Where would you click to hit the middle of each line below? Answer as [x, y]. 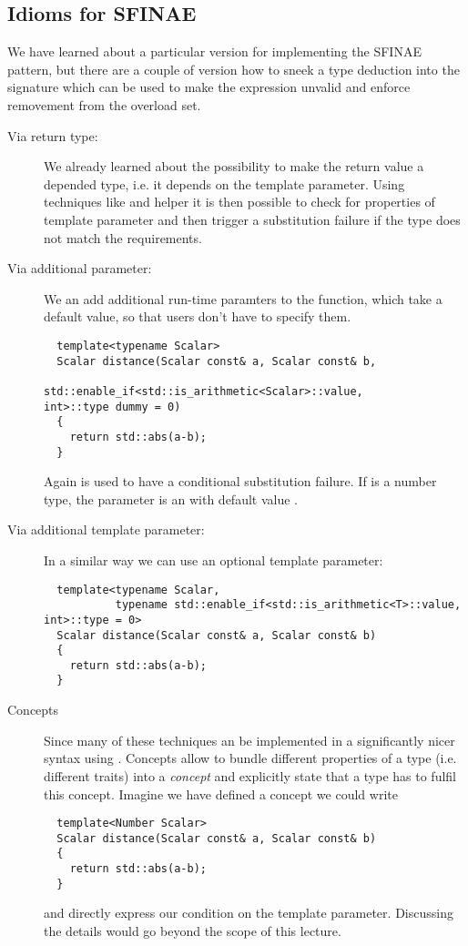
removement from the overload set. [104, 104]
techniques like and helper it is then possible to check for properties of [239, 202]
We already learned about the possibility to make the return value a [234, 166]
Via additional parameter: [80, 268]
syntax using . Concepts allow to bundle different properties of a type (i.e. [250, 758]
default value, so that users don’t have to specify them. [198, 316]
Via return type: [53, 135]
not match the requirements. [123, 237]
